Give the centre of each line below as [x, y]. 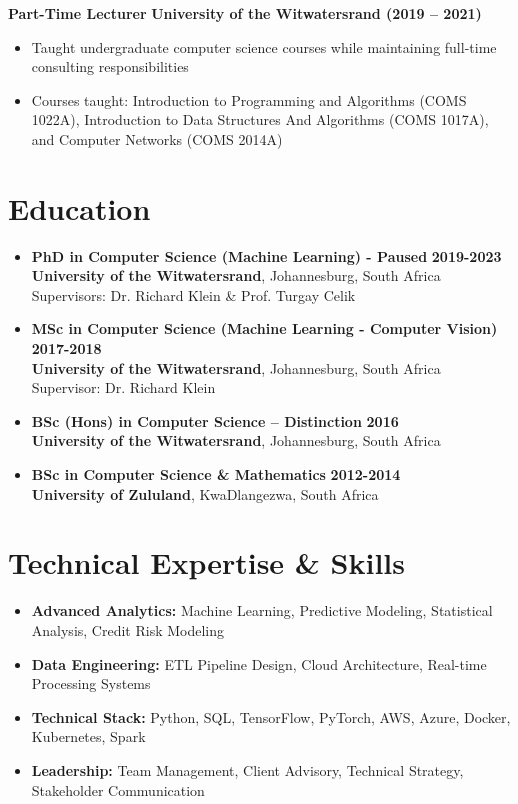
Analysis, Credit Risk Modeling [128, 629]
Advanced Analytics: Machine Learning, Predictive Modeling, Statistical [262, 610]
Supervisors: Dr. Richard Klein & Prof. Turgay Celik [193, 294]
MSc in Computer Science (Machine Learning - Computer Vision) [264, 328]
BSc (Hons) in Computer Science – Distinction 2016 [215, 420]
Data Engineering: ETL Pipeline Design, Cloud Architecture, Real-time [259, 663]
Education [79, 207]
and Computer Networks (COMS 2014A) [157, 138]
